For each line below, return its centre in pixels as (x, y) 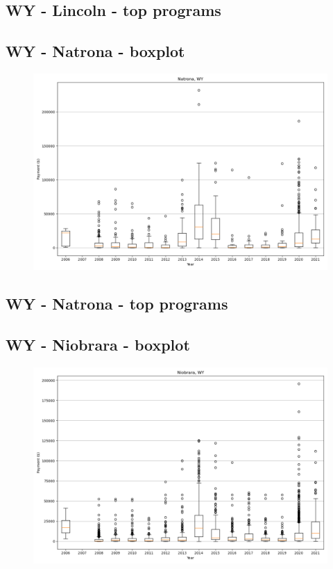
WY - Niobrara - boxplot (98, 345)
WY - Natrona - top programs (117, 304)
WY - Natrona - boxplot (95, 51)
